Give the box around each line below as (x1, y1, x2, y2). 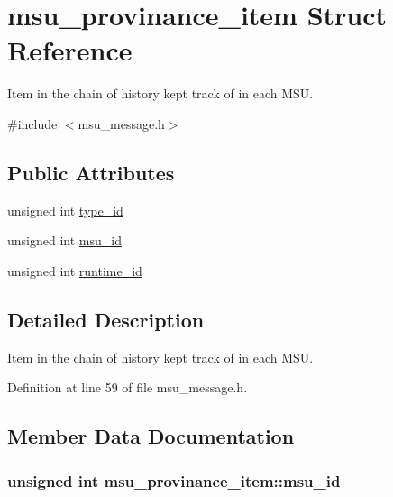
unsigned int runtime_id (7, 261, 142, 280)
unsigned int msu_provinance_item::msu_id (7, 469, 341, 492)
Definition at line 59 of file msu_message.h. (7, 378, 248, 397)
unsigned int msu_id (7, 231, 122, 250)
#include (7, 114, 58, 133)
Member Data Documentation (7, 422, 295, 450)
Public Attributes (7, 158, 175, 186)
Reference (7, 32, 133, 69)
